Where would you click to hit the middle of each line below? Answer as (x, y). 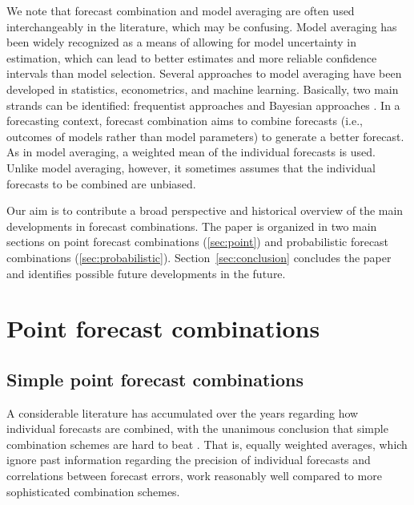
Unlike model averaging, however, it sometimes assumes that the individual (191, 167)
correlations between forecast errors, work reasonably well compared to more (194, 476)
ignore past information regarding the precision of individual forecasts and (189, 460)
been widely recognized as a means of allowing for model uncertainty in (181, 42)
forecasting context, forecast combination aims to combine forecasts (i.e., (185, 121)
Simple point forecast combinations (155, 379)
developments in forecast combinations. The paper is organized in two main (192, 226)
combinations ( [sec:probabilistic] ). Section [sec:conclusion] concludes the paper (199, 257)
